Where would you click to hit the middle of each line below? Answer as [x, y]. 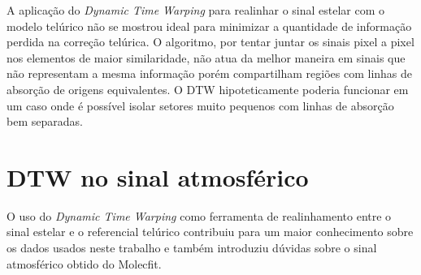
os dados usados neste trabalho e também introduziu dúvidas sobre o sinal [192, 248]
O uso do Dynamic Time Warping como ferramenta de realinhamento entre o [199, 215]
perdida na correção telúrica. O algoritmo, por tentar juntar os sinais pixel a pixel [210, 42]
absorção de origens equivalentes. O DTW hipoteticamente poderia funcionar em [208, 89]
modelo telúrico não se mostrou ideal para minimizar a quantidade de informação [209, 26]
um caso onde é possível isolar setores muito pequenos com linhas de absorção [200, 105]
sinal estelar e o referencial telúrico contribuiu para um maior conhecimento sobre [210, 232]
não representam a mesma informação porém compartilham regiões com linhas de [210, 73]
